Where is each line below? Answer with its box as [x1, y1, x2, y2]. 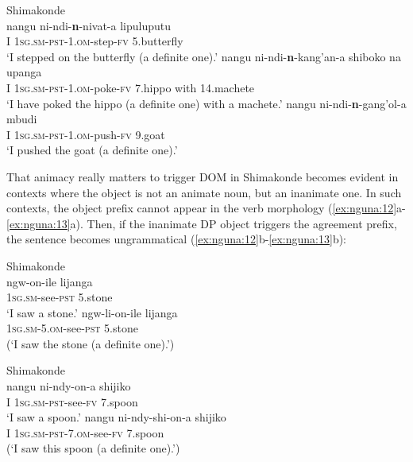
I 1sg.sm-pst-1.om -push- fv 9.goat [6, 126, 165, 142]
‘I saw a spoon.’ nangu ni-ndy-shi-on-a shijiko [6, 409, 226, 425]
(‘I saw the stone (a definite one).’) [6, 335, 175, 351]
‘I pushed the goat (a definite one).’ [6, 142, 178, 158]
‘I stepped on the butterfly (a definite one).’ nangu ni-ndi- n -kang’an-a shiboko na [6, 48, 401, 64]
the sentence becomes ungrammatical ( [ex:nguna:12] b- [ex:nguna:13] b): [6, 231, 347, 247]
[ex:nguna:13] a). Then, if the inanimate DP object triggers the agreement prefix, [6, 215, 397, 231]
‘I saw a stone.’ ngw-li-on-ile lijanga [6, 304, 178, 320]
